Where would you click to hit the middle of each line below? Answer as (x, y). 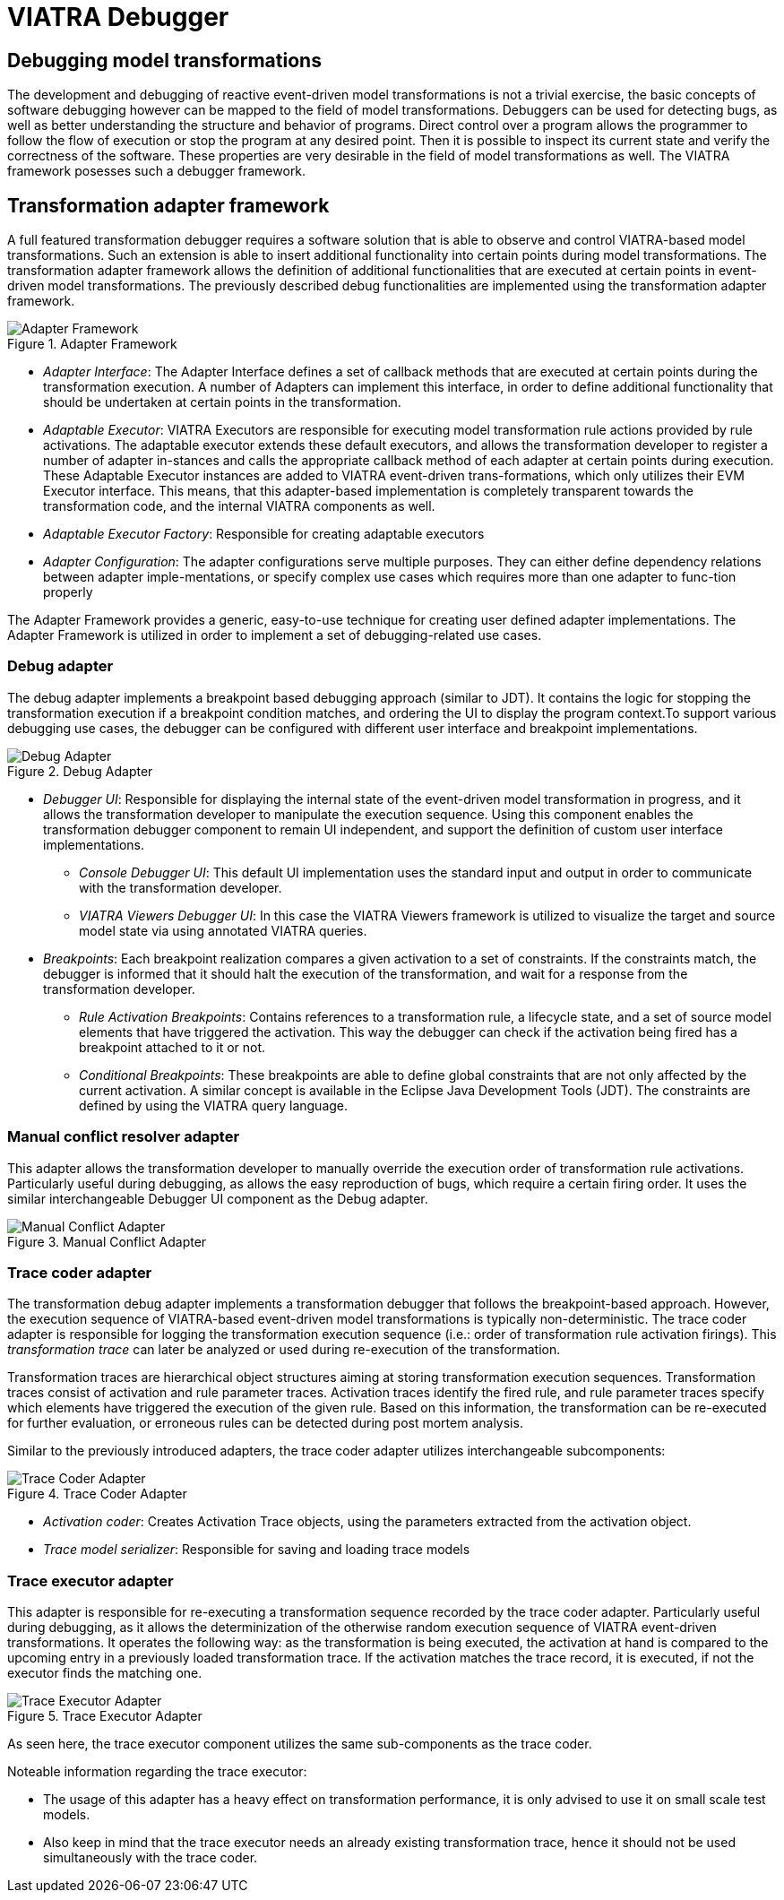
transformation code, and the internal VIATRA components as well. (239, 506)
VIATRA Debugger (118, 17)
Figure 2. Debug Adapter (80, 771)
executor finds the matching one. (105, 1673)
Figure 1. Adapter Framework (92, 344)
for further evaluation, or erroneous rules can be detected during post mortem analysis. (265, 1423)
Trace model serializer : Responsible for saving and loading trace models (257, 1550)
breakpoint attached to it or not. (172, 1047)
